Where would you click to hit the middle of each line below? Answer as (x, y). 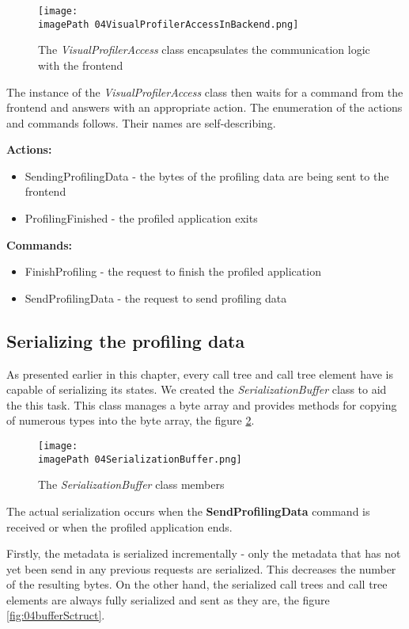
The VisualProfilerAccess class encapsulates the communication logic (204, 50)
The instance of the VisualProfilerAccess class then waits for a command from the (205, 91)
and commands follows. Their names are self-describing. (141, 122)
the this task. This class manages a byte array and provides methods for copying (202, 404)
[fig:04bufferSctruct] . (56, 615)
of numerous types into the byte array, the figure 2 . (131, 420)
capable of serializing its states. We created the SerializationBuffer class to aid (197, 389)
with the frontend (81, 65)
